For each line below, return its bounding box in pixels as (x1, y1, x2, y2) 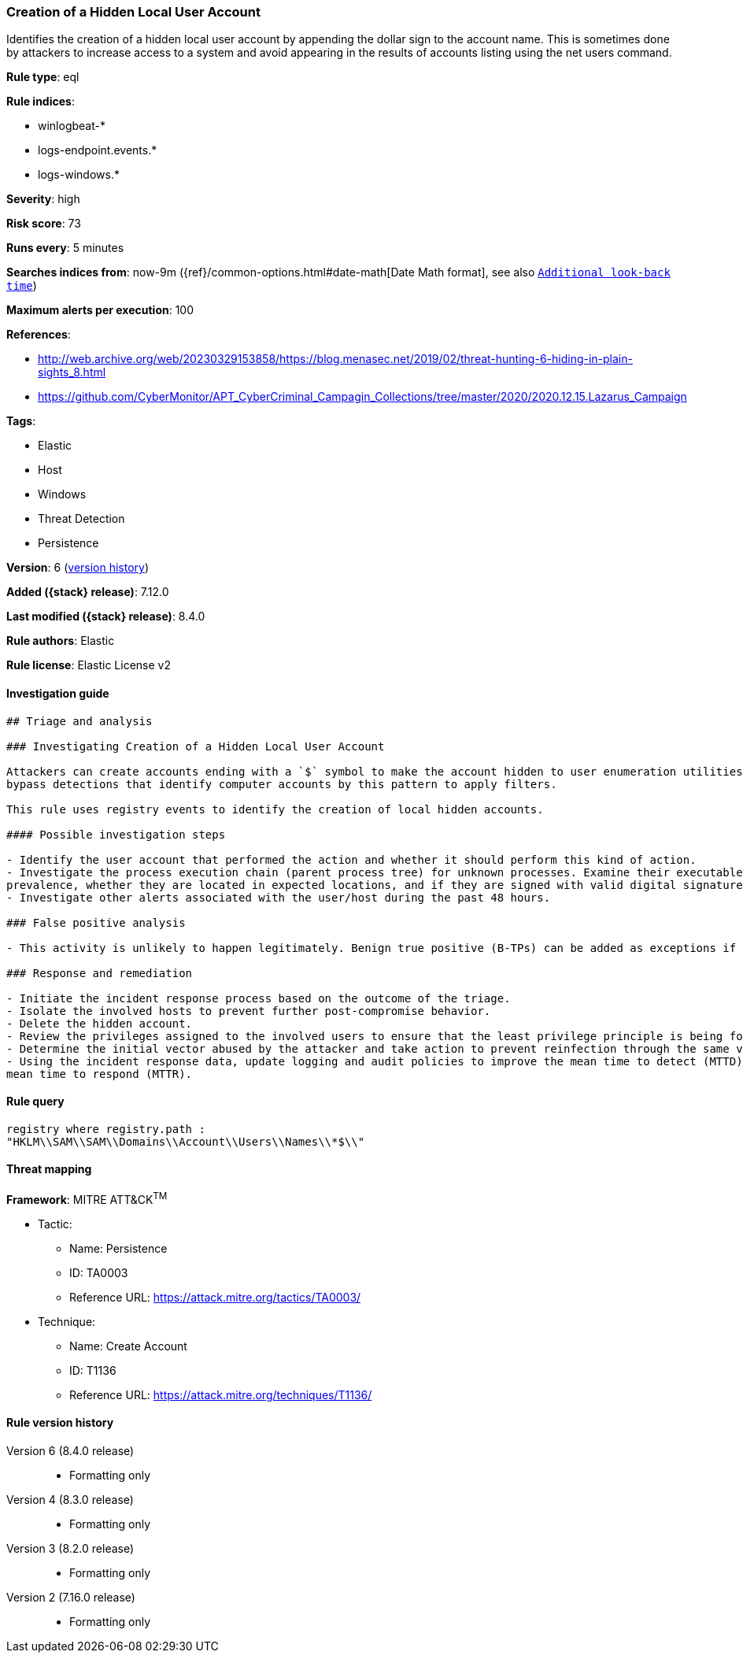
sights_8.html (38, 365, 106, 380)
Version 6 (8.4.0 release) (6, 1443, 135, 1457)
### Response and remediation (6, 966, 193, 979)
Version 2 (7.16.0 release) (6, 1590, 135, 1604)
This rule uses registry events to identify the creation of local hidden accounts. (6, 802, 544, 816)
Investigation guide (6, 686, 109, 700)
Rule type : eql (6, 70, 79, 84)
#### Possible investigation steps (6, 828, 226, 841)
